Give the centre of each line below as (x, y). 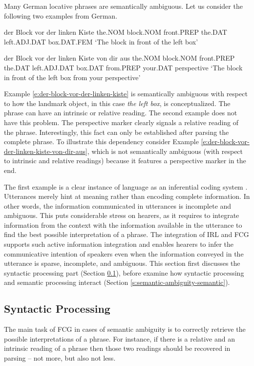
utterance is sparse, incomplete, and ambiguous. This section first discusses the (122, 263)
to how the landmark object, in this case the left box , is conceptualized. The (117, 103)
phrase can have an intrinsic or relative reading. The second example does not (121, 113)
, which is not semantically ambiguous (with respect (165, 151)
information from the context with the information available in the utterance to (123, 225)
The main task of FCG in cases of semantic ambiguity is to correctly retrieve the (125, 329)
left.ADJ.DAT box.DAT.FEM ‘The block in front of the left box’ (101, 41)
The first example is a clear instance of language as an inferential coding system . (126, 186)
